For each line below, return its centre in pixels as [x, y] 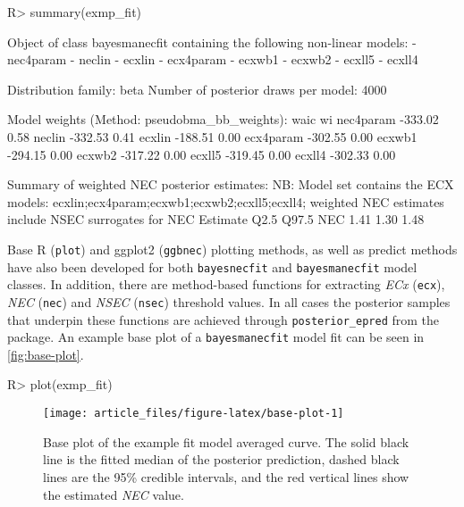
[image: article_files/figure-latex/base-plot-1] [194, 414]
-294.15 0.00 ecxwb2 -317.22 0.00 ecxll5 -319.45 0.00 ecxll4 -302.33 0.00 [202, 154]
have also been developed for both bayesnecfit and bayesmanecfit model [212, 266]
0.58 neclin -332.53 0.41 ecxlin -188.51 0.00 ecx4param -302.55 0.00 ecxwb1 [212, 136]
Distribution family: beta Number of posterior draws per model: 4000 [197, 89]
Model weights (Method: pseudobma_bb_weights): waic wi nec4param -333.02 [223, 119]
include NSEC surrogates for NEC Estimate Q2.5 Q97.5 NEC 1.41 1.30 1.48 [216, 219]
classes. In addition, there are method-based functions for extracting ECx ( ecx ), [226, 284]
